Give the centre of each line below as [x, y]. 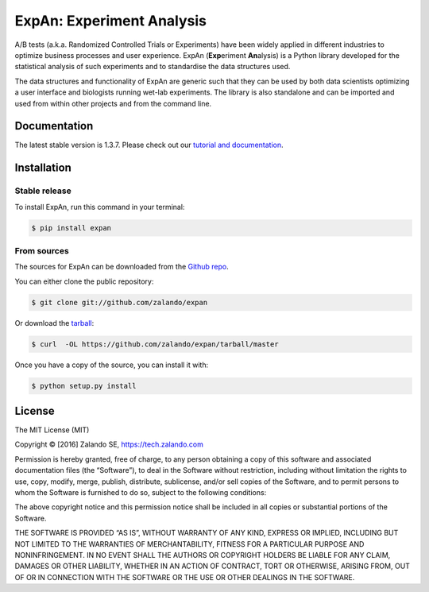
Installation [43, 168]
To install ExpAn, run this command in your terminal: [100, 207]
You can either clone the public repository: [84, 281]
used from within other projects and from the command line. [113, 103]
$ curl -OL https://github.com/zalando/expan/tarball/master [155, 344]
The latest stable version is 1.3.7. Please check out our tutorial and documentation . [149, 145]
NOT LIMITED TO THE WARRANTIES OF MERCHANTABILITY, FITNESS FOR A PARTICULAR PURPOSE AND [189, 544]
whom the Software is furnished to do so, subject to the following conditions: [141, 493]
